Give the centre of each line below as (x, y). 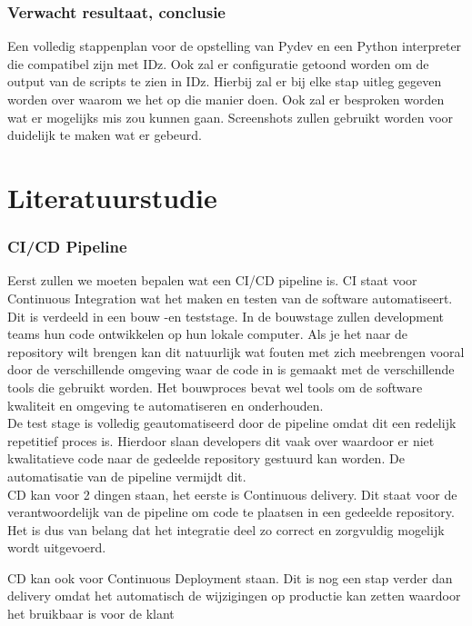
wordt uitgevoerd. (57, 547)
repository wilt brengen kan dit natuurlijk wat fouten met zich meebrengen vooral (236, 351)
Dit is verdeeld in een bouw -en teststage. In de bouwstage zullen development (226, 316)
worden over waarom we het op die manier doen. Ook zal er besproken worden (226, 99)
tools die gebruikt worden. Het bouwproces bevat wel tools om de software (215, 387)
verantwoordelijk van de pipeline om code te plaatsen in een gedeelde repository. (231, 512)
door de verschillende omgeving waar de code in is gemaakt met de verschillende (231, 369)
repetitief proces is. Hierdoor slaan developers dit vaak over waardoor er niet (221, 440)
